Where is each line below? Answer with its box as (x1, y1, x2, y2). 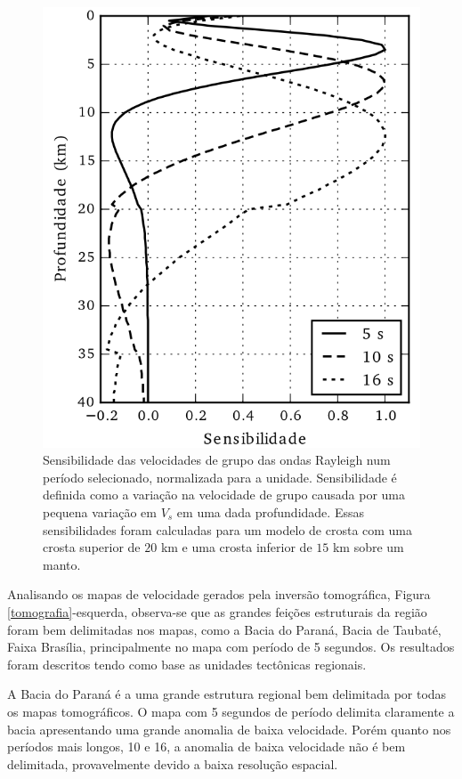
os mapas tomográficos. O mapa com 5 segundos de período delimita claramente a (7, 702, 455, 720)
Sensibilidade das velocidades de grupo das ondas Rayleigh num (43, 450, 391, 469)
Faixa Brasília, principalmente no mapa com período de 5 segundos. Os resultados (7, 637, 455, 656)
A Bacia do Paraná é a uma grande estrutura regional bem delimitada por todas (7, 685, 447, 703)
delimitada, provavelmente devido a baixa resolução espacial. (7, 754, 338, 773)
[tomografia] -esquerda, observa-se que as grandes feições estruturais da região (7, 603, 427, 621)
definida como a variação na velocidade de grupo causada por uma (43, 485, 405, 504)
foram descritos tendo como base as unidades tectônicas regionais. (7, 654, 367, 673)
